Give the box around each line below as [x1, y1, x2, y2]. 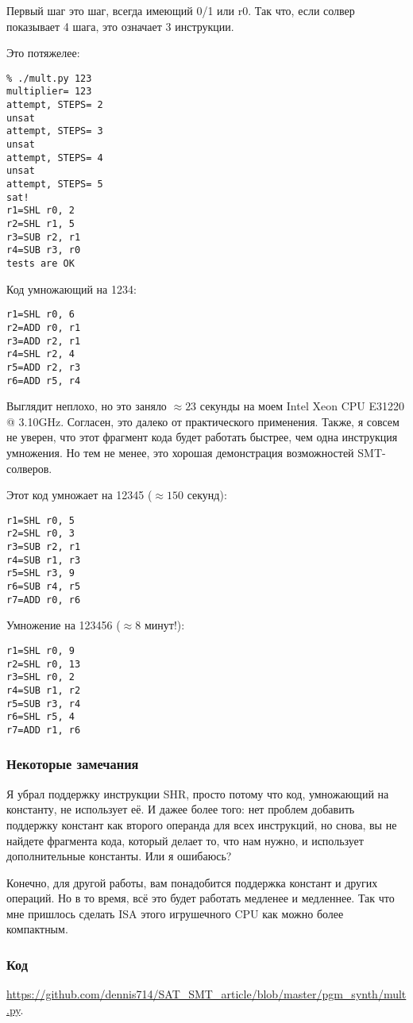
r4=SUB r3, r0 [6, 244, 81, 256]
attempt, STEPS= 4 [6, 152, 103, 163]
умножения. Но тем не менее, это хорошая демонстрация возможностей [6, 444, 354, 460]
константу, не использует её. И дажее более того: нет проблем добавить [6, 801, 355, 817]
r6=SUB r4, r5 [6, 581, 81, 592]
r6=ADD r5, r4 [6, 375, 81, 387]
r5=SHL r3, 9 [6, 567, 75, 579]
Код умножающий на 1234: [6, 280, 137, 297]
